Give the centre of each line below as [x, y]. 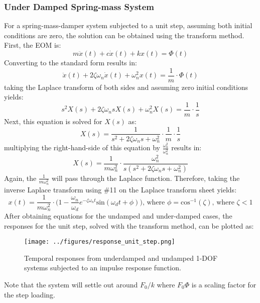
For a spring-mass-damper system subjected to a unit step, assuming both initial [128, 25]
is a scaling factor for [224, 284]
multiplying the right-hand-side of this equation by [82, 147]
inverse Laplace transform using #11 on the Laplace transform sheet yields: [120, 189]
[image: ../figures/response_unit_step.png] [100, 242]
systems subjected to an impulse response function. [103, 268]
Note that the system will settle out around [71, 284]
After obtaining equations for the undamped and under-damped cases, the [118, 215]
